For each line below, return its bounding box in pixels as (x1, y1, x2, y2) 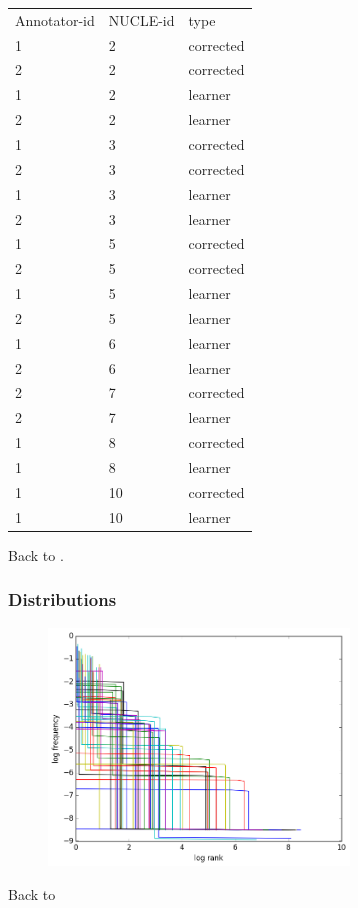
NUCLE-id (108, 9, 175, 30)
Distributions (8, 587, 117, 612)
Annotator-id (15, 9, 95, 30)
